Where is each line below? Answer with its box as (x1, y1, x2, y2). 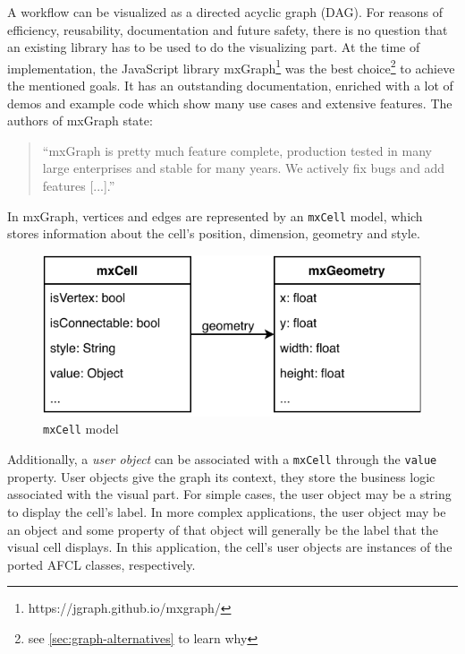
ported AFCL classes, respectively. (7, 555, 196, 573)
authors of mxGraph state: (7, 111, 153, 130)
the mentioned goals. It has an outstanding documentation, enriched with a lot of (7, 76, 453, 95)
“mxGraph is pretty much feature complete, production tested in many (42, 141, 432, 159)
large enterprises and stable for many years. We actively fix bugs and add (42, 159, 445, 177)
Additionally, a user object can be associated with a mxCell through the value (7, 450, 437, 469)
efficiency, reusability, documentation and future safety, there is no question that (7, 20, 448, 39)
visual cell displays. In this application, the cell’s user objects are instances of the (7, 538, 452, 556)
